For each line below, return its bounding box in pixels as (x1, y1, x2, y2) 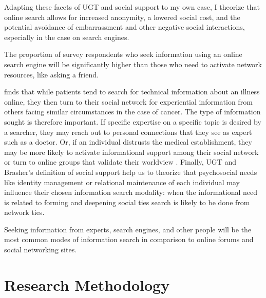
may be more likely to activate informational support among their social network (4, 146, 259, 157)
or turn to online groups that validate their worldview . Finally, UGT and (4, 156, 237, 167)
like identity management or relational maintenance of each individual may (4, 176, 240, 187)
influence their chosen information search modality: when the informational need (4, 187, 258, 197)
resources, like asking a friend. (4, 69, 99, 80)
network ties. (4, 207, 45, 217)
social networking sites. (4, 244, 77, 255)
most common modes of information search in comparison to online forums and (4, 234, 254, 245)
